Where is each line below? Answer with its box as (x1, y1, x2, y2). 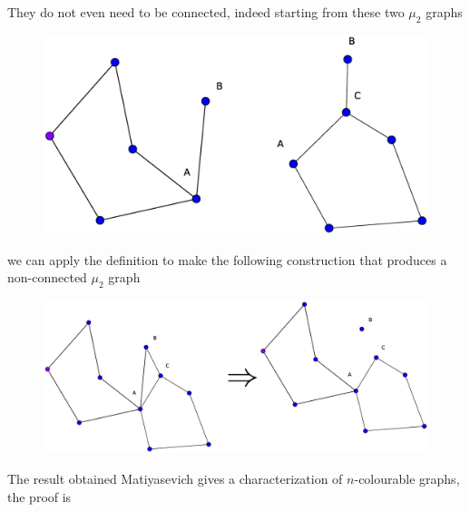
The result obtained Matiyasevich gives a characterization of (7, 468, 343, 487)
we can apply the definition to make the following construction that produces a (7, 250, 447, 269)
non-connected (7, 268, 87, 287)
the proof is (7, 487, 72, 506)
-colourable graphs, (354, 468, 460, 487)
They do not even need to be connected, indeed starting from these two (7, 3, 405, 21)
